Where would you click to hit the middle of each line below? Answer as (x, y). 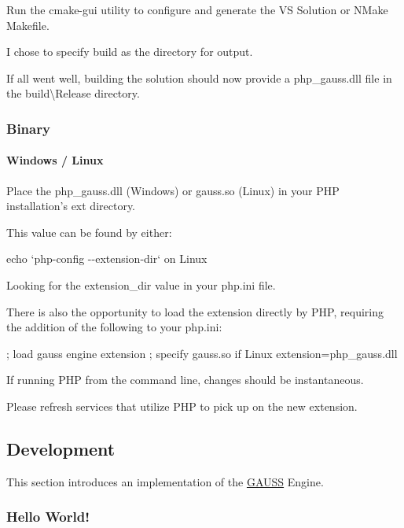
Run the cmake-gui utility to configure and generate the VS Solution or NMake (197, 9)
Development (61, 448)
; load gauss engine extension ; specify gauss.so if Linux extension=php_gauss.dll (202, 353)
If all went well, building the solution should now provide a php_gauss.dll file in (199, 78)
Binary (28, 128)
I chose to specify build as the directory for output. (130, 52)
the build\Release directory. (73, 93)
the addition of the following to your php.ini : (114, 327)
